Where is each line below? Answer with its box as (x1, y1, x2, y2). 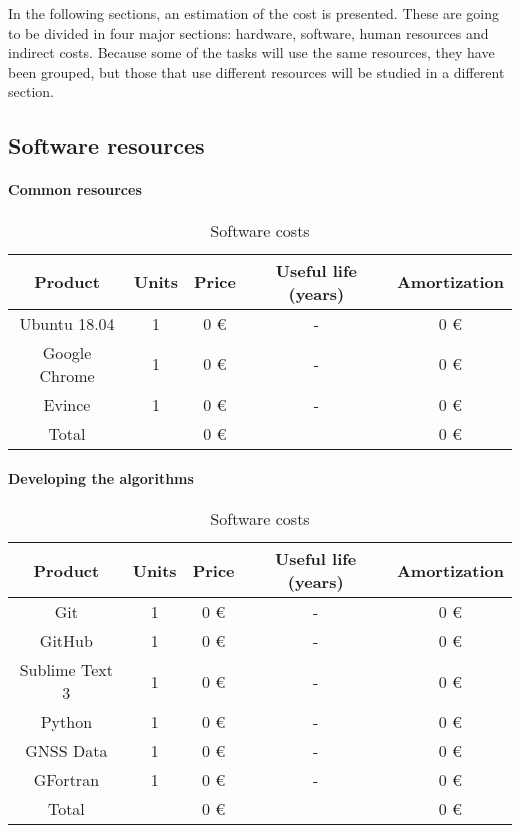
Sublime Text (19, 658, 114, 682)
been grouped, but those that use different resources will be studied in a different (8, 61, 505, 82)
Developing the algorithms (8, 468, 194, 489)
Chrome (39, 363, 95, 387)
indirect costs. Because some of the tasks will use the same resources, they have (8, 42, 495, 63)
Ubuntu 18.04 (19, 311, 115, 335)
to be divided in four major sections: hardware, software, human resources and (8, 22, 489, 43)
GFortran (33, 768, 100, 792)
